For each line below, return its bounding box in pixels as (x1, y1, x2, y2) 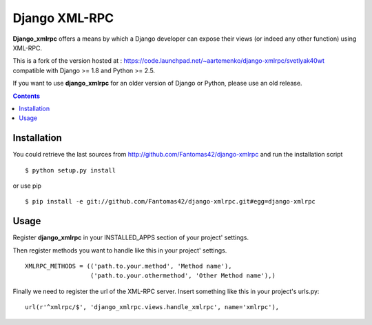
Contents (12, 92, 41, 100)
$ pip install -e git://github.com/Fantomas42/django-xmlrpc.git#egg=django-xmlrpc (25, 197, 316, 206)
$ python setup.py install (25, 166, 116, 174)
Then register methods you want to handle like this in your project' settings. (12, 246, 227, 255)
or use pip (12, 181, 41, 190)
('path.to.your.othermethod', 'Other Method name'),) (90, 272, 276, 279)
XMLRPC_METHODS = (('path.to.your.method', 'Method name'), (25, 262, 232, 270)
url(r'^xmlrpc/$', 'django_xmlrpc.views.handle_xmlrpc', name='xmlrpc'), (25, 304, 280, 311)
